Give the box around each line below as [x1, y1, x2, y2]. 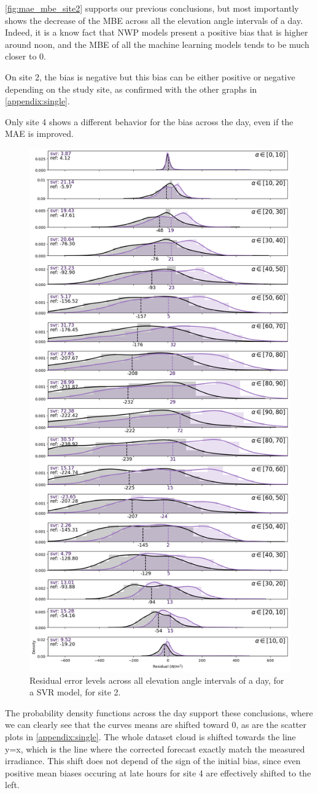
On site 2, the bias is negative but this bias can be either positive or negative [5, 70, 295, 83]
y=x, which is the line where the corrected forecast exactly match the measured [5, 742, 305, 755]
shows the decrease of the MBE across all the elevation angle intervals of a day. [5, 14, 303, 26]
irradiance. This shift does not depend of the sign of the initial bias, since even [5, 754, 301, 767]
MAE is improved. [5, 127, 74, 140]
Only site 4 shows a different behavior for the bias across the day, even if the [5, 115, 293, 128]
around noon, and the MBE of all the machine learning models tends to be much [5, 37, 309, 50]
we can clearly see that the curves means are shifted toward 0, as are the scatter [5, 718, 306, 731]
